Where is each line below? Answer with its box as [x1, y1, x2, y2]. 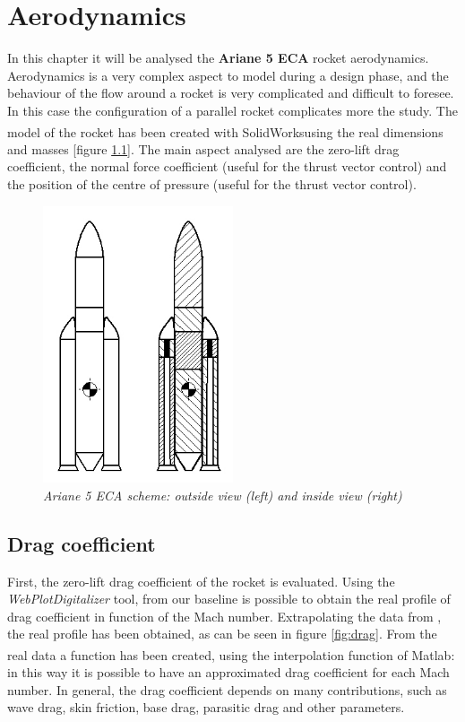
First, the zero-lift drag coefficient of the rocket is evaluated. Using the [7, 571, 395, 590]
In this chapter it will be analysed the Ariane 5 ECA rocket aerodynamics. [7, 48, 429, 67]
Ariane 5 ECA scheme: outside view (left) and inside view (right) [43, 485, 402, 504]
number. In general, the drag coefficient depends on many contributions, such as [7, 680, 447, 699]
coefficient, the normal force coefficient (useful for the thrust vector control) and [7, 157, 447, 176]
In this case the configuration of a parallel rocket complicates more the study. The [7, 100, 458, 119]
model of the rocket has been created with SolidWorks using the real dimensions [7, 122, 443, 141]
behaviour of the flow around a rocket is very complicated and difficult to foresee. [7, 83, 454, 102]
